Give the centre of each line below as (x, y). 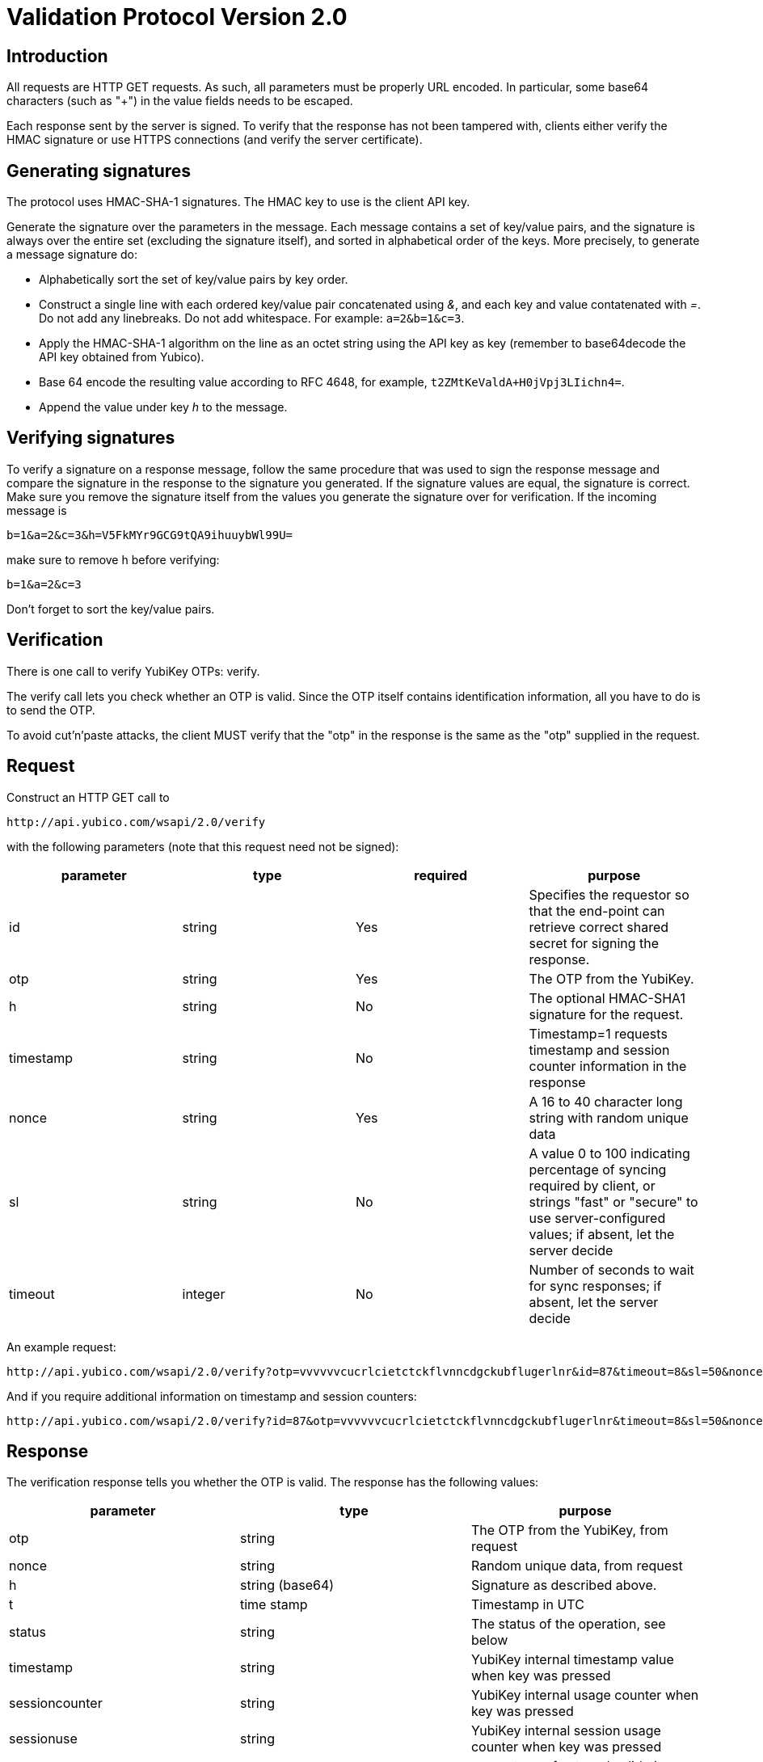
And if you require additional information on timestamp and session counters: (212, 1396)
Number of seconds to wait (611, 1269)
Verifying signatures (91, 438)
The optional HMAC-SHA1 (607, 998)
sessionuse (43, 1739)
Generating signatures (99, 171)
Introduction (57, 56)
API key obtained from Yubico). (122, 357)
